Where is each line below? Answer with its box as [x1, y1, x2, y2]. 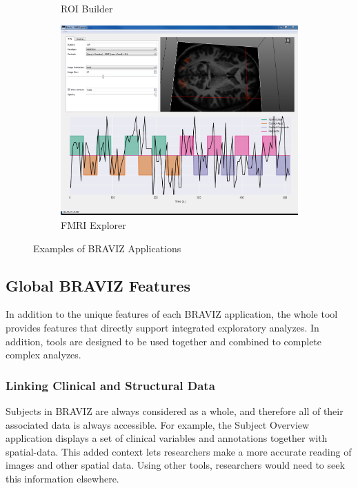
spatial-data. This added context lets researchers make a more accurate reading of [6, 444, 352, 458]
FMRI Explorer [61, 217, 126, 232]
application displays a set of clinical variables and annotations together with [6, 431, 328, 445]
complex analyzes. [6, 347, 81, 362]
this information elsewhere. [6, 471, 119, 485]
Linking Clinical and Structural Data [6, 376, 215, 394]
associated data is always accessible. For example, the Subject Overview [6, 417, 310, 431]
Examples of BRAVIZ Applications [33, 241, 181, 255]
